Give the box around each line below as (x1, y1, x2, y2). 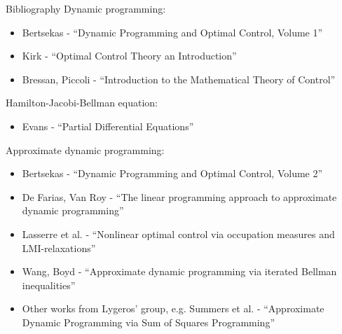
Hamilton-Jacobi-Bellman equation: (6, 95, 158, 110)
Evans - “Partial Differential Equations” (22, 118, 194, 133)
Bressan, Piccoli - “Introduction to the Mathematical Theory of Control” (22, 71, 336, 86)
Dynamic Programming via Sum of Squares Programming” (22, 314, 275, 329)
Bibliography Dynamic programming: (6, 1, 166, 15)
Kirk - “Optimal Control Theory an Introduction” (22, 48, 237, 63)
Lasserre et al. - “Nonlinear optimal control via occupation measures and (22, 226, 335, 241)
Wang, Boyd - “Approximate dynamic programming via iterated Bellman (22, 264, 337, 279)
